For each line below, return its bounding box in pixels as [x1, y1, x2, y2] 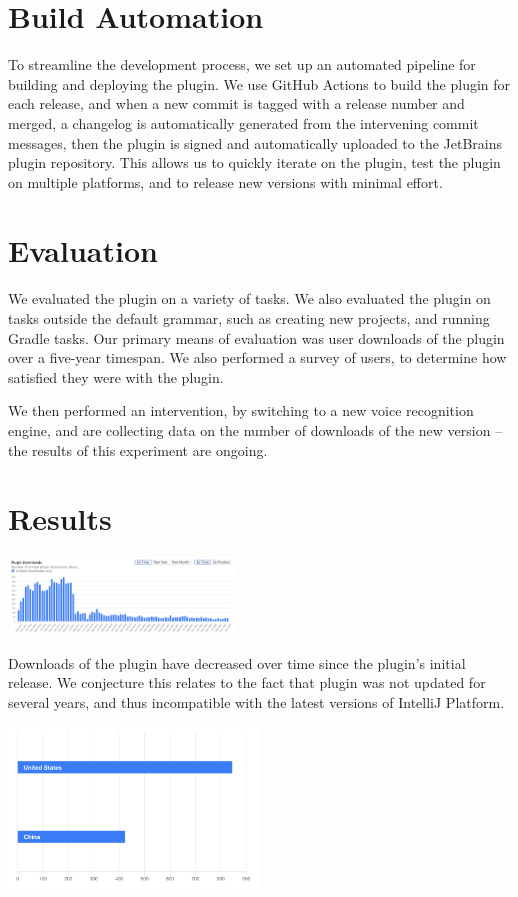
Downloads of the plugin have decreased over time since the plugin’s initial [8, 652, 466, 673]
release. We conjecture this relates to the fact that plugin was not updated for [8, 672, 486, 693]
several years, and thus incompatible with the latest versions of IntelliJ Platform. [8, 691, 505, 712]
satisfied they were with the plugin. [8, 366, 224, 387]
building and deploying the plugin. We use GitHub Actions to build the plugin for [8, 73, 511, 94]
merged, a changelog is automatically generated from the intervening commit [8, 112, 479, 133]
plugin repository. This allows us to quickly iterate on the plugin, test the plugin [8, 152, 501, 173]
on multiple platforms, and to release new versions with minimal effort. [8, 171, 443, 192]
